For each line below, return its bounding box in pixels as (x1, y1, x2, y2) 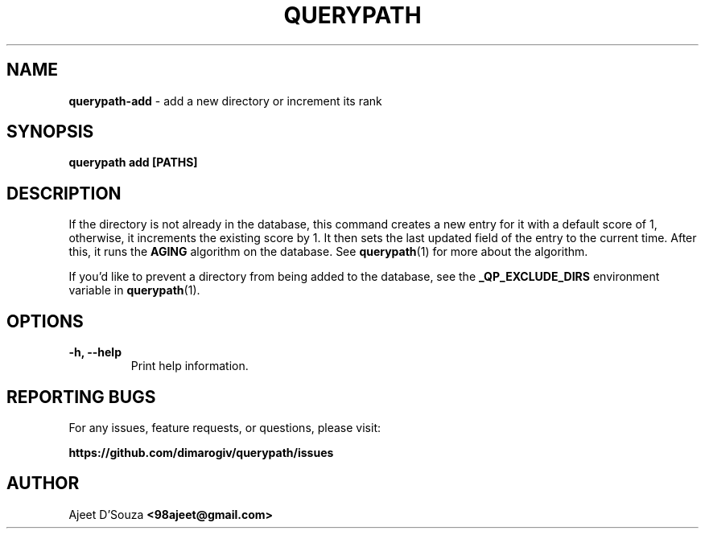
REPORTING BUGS (6, 386, 156, 407)
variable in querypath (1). (68, 283, 200, 298)
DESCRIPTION (6, 183, 122, 204)
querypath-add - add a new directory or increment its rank (68, 93, 382, 108)
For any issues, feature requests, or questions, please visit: (68, 420, 381, 434)
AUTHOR (6, 473, 80, 494)
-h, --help (68, 345, 122, 360)
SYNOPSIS (6, 121, 94, 142)
